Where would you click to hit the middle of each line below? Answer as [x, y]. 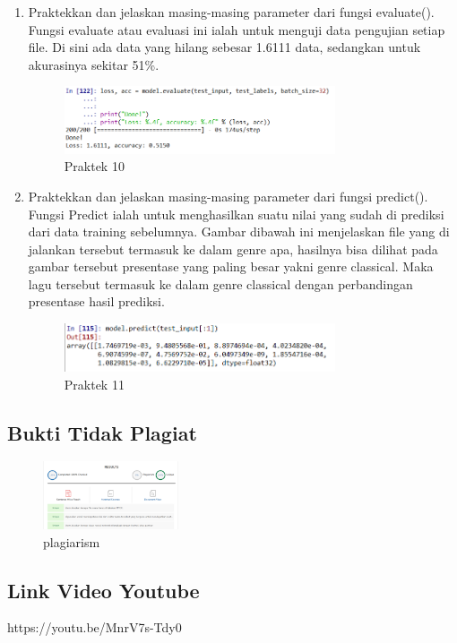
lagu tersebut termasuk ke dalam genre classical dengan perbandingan [220, 283]
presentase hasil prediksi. [96, 301]
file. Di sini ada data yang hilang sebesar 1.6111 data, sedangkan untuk [224, 47]
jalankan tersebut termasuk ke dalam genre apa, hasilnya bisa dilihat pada [233, 249]
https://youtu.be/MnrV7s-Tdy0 [95, 627]
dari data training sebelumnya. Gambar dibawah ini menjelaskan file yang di [239, 231]
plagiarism [72, 541]
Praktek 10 [94, 166]
